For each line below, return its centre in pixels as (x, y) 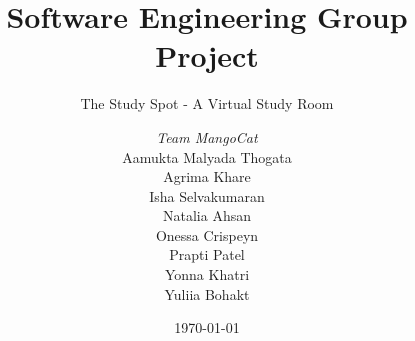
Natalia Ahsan (207, 215)
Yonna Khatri (207, 274)
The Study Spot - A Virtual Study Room (207, 103)
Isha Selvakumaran (207, 195)
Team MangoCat (207, 136)
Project (207, 55)
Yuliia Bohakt (207, 293)
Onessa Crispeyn (207, 234)
